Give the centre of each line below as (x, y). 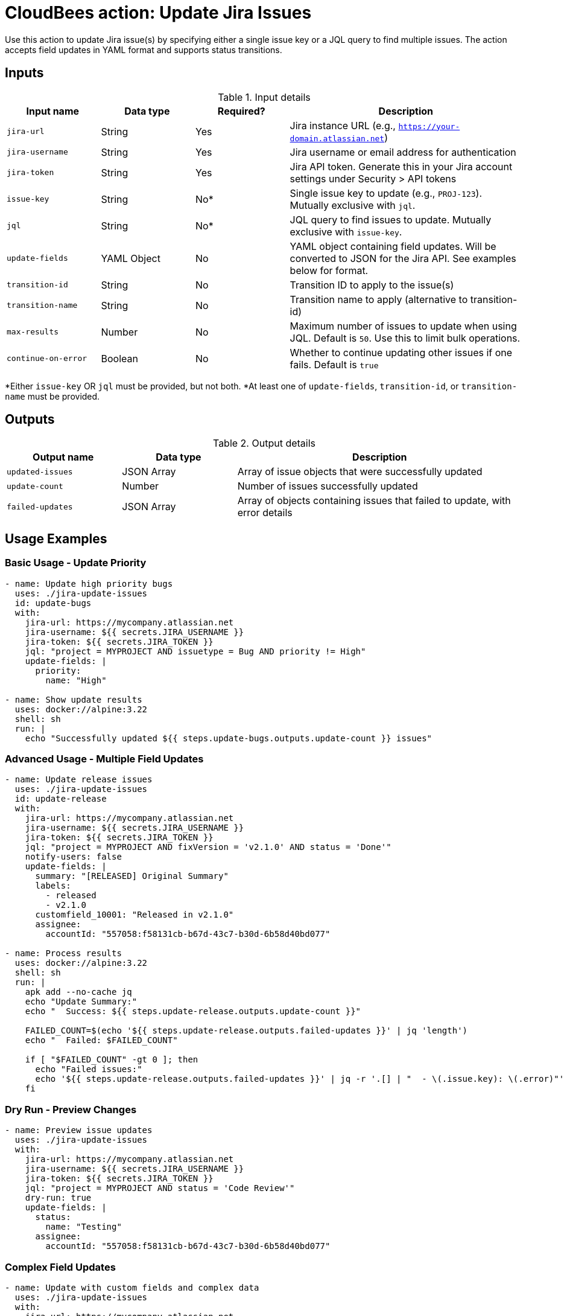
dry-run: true (58, 1198)
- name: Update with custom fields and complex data (132, 1287)
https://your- (429, 126)
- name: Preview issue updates (79, 1130)
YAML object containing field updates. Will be (393, 246)
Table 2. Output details (264, 443)
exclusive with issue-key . (346, 232)
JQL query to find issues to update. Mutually (391, 219)
